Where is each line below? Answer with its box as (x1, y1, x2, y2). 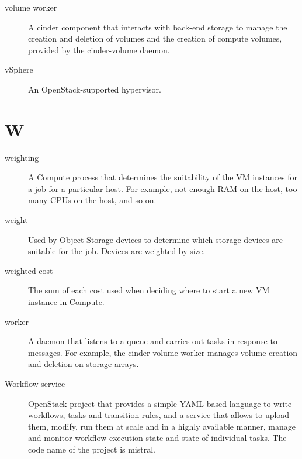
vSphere (5, 63, 33, 76)
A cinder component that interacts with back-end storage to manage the (28, 20, 287, 33)
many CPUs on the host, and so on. (28, 194, 157, 206)
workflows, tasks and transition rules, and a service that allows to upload (28, 409, 290, 421)
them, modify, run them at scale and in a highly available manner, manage (28, 420, 296, 432)
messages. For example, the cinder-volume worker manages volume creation (28, 346, 298, 358)
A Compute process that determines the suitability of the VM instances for (28, 171, 298, 183)
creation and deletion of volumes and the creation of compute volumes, (28, 32, 282, 44)
